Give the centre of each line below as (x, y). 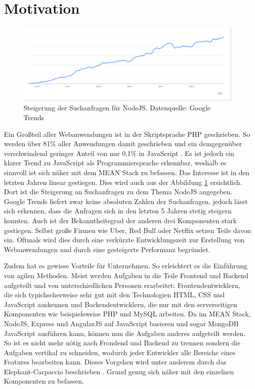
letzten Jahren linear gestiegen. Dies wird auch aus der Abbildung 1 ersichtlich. (123, 182)
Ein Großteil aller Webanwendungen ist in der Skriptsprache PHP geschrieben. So (127, 134)
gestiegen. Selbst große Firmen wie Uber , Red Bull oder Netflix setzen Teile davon (127, 230)
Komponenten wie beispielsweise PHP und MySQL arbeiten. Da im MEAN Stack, (127, 314)
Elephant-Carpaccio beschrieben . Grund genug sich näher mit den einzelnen (119, 371)
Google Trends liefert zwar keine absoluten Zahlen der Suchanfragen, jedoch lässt (126, 201)
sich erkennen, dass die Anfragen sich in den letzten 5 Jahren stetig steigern (118, 211)
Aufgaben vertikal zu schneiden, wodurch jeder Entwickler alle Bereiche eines (120, 352)
